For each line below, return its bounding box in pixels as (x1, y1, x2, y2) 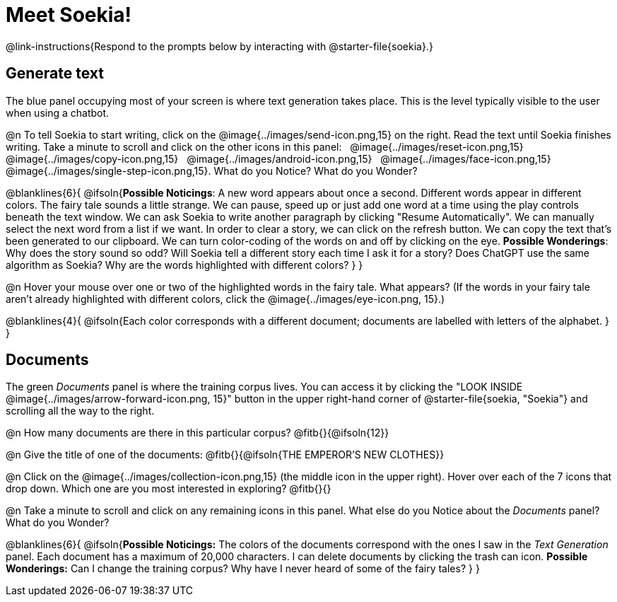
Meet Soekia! (6, 3, 132, 27)
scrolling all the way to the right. (6, 405, 155, 417)
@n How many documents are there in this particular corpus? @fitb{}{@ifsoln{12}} (6, 427, 389, 439)
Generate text (6, 64, 105, 83)
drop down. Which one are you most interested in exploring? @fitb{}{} (6, 482, 331, 495)
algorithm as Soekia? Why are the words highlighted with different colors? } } (6, 258, 363, 271)
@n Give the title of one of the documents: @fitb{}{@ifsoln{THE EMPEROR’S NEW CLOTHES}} (6, 448, 445, 461)
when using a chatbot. (6, 106, 110, 119)
